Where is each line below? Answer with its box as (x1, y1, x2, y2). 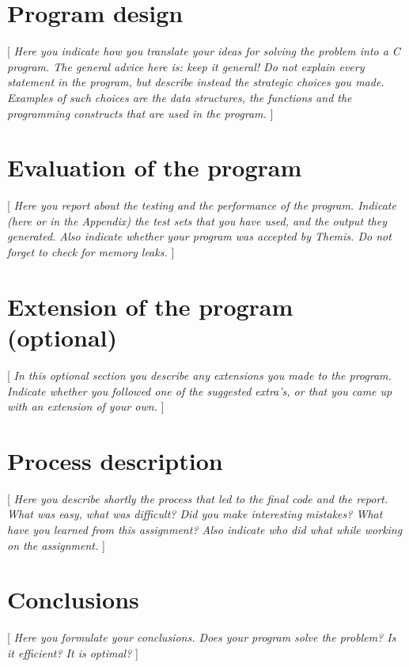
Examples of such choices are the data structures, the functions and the (7, 89, 352, 105)
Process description (7, 444, 223, 476)
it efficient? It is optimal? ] (7, 644, 138, 661)
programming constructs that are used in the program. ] (7, 104, 274, 121)
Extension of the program (7, 290, 293, 322)
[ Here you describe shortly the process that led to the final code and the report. (7, 490, 388, 506)
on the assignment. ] (7, 536, 105, 553)
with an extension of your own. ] (7, 398, 165, 415)
